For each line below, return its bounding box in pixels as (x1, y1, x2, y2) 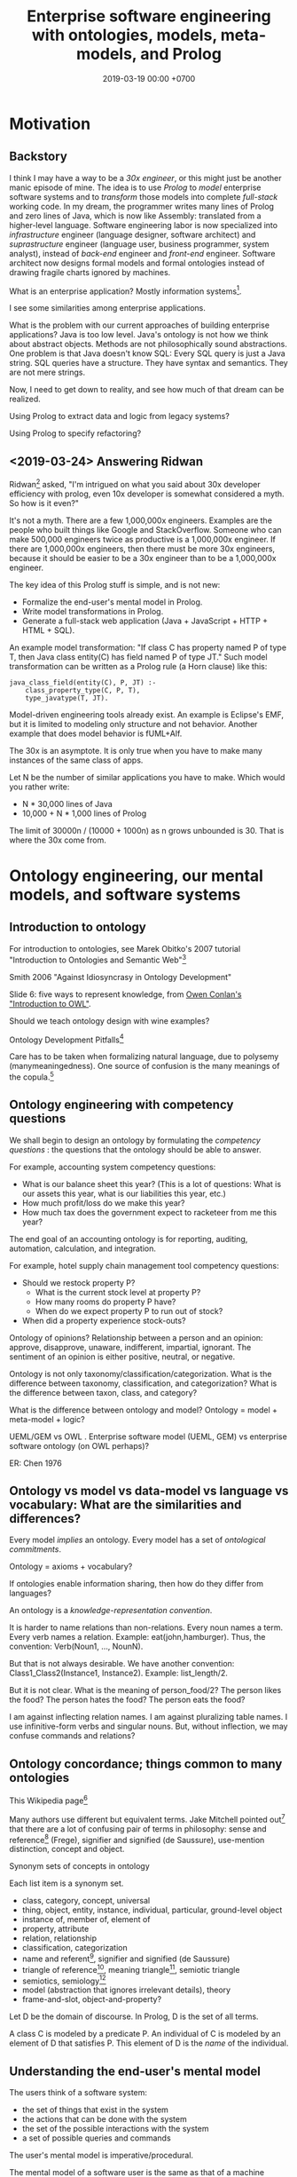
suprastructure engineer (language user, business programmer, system (9, 238, 270, 249)
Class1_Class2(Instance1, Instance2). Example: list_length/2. (9, 1667, 228, 1679)
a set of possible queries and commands (21, 2133, 171, 2143)
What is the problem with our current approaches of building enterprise (9, 320, 270, 330)
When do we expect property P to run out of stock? (35, 1305, 223, 1316)
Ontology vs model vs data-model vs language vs (9, 1484, 289, 1499)
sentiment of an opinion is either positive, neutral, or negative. (9, 1351, 236, 1362)
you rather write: (9, 781, 70, 792)
